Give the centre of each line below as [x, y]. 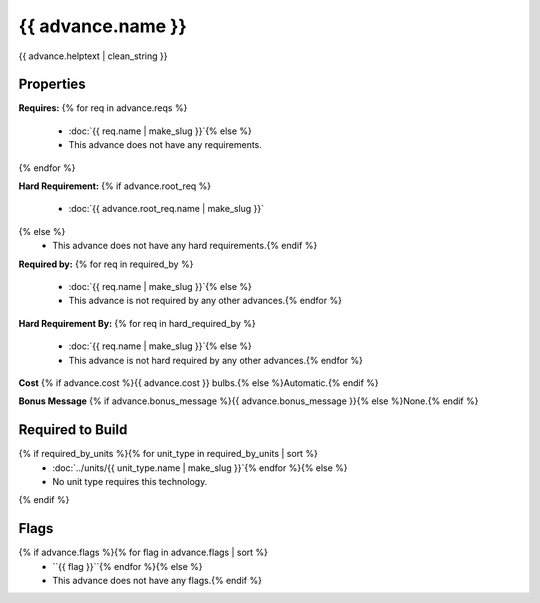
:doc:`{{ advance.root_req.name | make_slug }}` [166, 209]
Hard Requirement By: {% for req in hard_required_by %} [137, 323]
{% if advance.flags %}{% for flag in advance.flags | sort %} [143, 552]
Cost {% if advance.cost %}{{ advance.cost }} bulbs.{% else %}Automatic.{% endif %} [198, 382]
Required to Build [73, 430]
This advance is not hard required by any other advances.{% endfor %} [216, 360]
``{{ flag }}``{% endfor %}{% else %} [127, 566]
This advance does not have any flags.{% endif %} [157, 581]
